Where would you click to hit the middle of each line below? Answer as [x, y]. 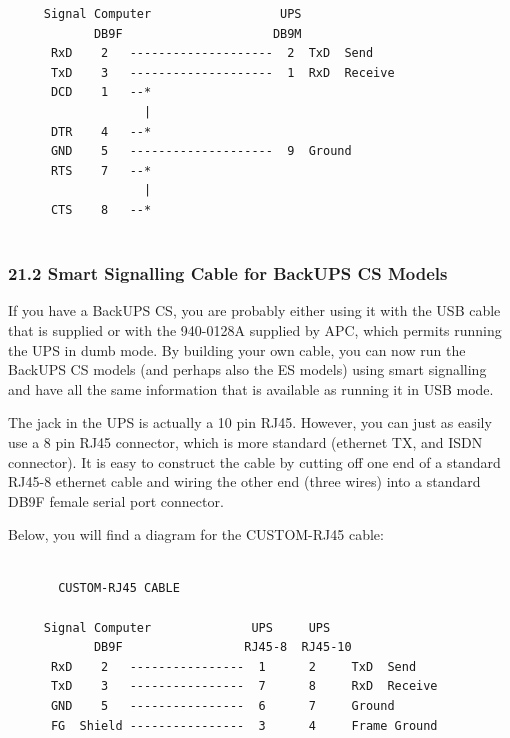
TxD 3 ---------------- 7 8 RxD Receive [244, 686]
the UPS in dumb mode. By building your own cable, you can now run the [237, 349]
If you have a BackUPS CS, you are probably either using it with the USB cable [254, 310]
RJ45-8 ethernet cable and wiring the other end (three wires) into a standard [244, 481]
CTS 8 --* [101, 209]
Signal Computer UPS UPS [187, 627]
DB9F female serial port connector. [116, 500]
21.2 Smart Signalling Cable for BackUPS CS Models [228, 273]
